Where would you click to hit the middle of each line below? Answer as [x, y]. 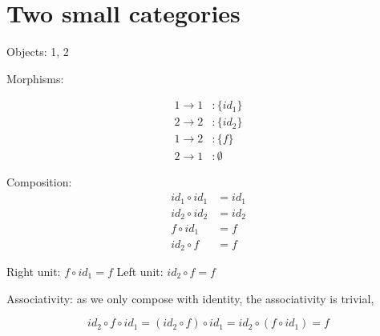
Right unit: [34, 271]
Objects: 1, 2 [38, 52]
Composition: [39, 182]
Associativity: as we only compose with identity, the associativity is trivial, [190, 298]
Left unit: [140, 271]
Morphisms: [35, 78]
